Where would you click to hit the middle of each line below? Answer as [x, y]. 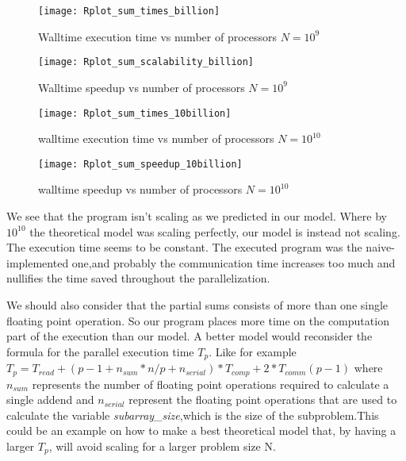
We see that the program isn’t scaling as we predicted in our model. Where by [197, 216]
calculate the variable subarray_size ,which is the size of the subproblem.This [193, 415]
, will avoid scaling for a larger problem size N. [162, 446]
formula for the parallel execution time [100, 351]
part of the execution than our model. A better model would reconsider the [190, 336]
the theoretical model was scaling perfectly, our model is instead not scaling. [215, 231]
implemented [38, 262]
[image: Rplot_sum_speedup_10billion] [140, 164]
